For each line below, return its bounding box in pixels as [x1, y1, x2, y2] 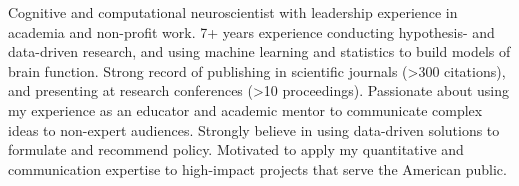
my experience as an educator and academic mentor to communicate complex [8, 99, 483, 120]
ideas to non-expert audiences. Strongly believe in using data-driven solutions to [8, 119, 500, 140]
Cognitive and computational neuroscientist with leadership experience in [8, 2, 458, 22]
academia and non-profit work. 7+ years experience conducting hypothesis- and [8, 21, 495, 42]
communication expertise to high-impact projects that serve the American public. [8, 158, 507, 179]
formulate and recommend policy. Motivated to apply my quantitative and [8, 139, 464, 160]
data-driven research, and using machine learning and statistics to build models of [8, 41, 511, 62]
